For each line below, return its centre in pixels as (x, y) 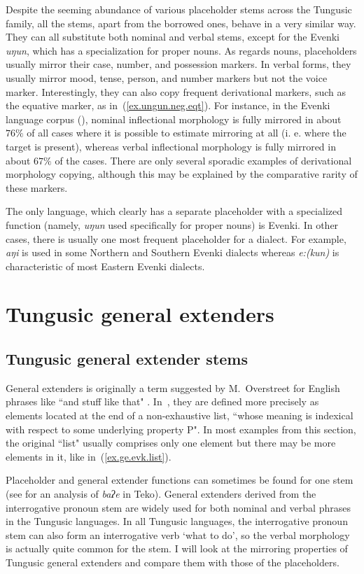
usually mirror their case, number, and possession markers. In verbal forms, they (178, 64)
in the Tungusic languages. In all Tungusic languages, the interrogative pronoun (177, 521)
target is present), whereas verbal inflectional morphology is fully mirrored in (171, 146)
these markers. (37, 187)
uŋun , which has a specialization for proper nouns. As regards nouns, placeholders (181, 50)
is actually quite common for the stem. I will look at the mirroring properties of (177, 548)
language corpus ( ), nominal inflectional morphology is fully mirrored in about (174, 119)
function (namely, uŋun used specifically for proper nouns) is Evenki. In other (172, 224)
